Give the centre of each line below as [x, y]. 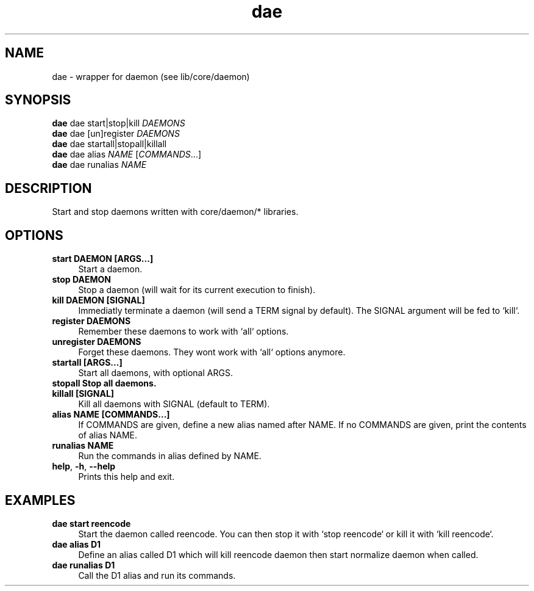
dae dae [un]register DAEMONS [116, 134]
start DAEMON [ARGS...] [103, 259]
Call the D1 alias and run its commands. [157, 575]
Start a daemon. [110, 269]
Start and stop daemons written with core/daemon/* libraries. [175, 212]
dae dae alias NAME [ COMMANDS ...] [127, 154]
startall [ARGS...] [87, 363]
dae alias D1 [77, 544]
